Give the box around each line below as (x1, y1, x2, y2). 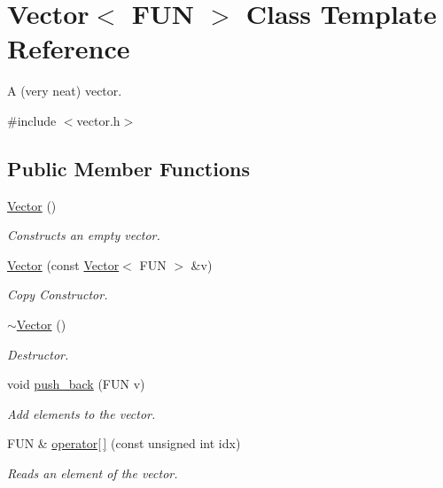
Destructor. (7, 345, 69, 363)
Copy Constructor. (7, 285, 108, 304)
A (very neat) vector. (7, 81, 122, 100)
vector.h (76, 111, 120, 129)
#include (7, 111, 57, 129)
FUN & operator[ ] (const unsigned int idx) (7, 434, 241, 453)
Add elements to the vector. (7, 404, 156, 422)
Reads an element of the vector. (7, 464, 178, 483)
